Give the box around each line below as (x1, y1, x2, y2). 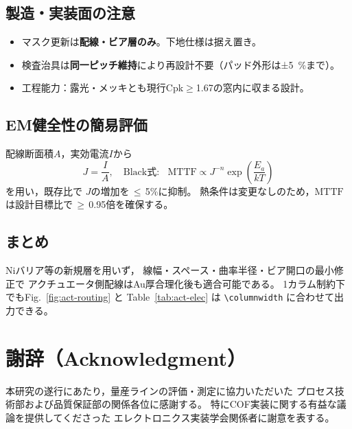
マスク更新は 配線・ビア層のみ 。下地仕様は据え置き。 (21, 34, 262, 49)
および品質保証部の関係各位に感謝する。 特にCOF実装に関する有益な (24, 397, 337, 411)
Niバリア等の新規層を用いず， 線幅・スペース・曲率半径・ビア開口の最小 (5, 263, 334, 277)
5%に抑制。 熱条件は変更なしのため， (145, 183, 315, 198)
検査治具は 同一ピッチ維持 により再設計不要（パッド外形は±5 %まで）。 (21, 57, 340, 71)
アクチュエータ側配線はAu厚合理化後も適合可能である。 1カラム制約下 (27, 276, 345, 290)
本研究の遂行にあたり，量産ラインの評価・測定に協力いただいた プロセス (5, 383, 335, 397)
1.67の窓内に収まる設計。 (196, 80, 309, 95)
